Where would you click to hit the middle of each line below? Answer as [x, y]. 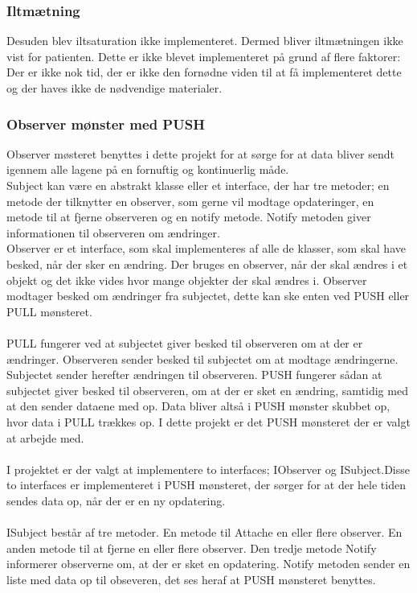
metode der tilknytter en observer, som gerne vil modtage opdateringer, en [190, 201]
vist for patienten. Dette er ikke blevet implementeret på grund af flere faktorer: [204, 56]
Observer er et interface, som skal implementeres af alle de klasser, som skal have [206, 248]
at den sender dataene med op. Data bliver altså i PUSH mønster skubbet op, [198, 406]
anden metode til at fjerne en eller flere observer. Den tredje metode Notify [192, 548]
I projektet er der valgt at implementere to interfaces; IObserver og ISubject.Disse [208, 469]
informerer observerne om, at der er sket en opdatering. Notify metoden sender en [208, 564]
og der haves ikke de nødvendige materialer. [114, 88]
